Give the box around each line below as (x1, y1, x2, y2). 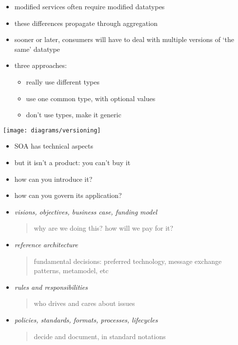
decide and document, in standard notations (34, 331, 166, 341)
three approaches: (14, 60, 67, 70)
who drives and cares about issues (34, 298, 135, 308)
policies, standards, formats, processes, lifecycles (14, 314, 158, 324)
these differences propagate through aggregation (14, 18, 158, 28)
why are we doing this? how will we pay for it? (34, 223, 174, 233)
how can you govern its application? (14, 190, 122, 200)
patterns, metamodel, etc (34, 265, 109, 276)
